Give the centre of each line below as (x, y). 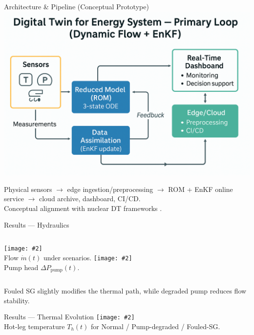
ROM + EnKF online (201, 189)
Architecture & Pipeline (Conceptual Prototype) (76, 6)
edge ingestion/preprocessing (110, 189)
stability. (17, 300)
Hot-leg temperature (34, 326)
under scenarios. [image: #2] (88, 257)
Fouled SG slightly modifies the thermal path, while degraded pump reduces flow (125, 291)
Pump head (21, 267)
